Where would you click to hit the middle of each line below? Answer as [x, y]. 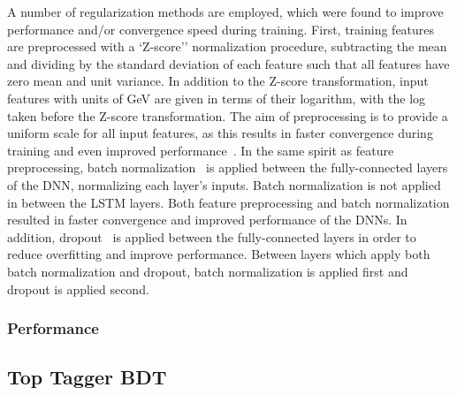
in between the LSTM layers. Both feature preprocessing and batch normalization [228, 202]
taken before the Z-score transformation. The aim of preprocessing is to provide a [228, 115]
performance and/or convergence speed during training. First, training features [221, 29]
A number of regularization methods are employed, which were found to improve [225, 11]
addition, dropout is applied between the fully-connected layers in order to [212, 236]
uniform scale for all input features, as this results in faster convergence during [220, 133]
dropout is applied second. [78, 289]
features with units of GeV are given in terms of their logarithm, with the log [217, 98]
